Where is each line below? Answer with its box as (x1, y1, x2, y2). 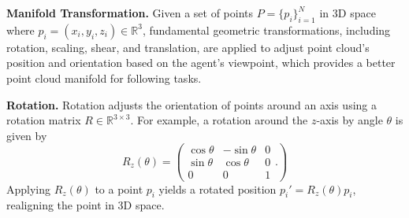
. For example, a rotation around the (130, 112, 308, 128)
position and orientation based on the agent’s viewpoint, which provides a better (6, 54, 396, 71)
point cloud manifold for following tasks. (6, 69, 202, 86)
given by (6, 127, 47, 143)
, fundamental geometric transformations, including (142, 21, 391, 38)
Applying (6, 180, 51, 197)
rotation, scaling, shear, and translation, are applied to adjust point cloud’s (6, 39, 370, 55)
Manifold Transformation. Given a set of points (6, 5, 253, 20)
